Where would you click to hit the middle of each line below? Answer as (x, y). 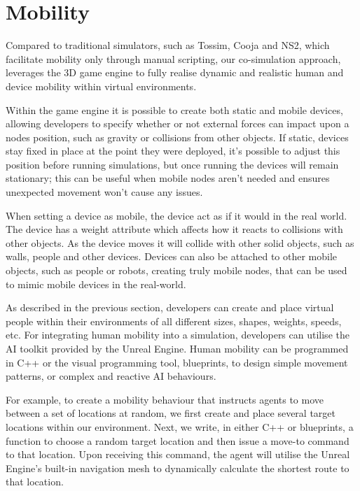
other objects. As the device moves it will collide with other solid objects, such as (180, 242)
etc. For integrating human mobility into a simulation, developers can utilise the (178, 335)
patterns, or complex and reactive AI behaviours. (111, 376)
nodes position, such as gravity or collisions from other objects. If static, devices (177, 137)
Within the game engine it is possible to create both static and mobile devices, (174, 109)
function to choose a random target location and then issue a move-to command (178, 440)
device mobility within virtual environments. (101, 86)
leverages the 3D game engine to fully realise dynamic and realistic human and (175, 72)
